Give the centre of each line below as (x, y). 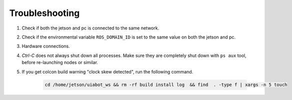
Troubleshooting (44, 13)
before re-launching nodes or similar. (60, 62)
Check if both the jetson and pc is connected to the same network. (90, 28)
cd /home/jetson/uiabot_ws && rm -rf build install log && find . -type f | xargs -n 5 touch (166, 85)
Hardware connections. (46, 46)
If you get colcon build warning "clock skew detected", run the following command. (107, 71)
